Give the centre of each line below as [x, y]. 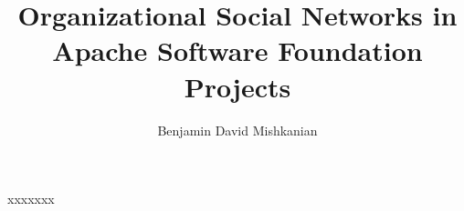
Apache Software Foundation [237, 50]
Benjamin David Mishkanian [237, 130]
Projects [237, 86]
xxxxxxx [31, 199]
